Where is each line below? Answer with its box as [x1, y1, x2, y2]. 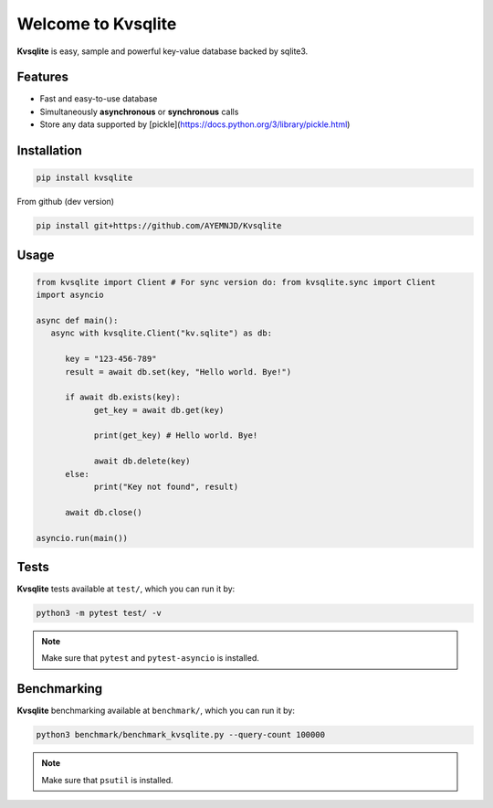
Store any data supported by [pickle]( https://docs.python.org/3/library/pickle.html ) [39, 119, 351, 130]
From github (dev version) [16, 197, 114, 207]
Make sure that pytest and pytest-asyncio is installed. [41, 653, 259, 664]
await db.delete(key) [93, 456, 191, 466]
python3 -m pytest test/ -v [36, 608, 162, 619]
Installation [16, 143, 82, 159]
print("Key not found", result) [93, 482, 239, 493]
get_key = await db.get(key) [93, 405, 225, 415]
